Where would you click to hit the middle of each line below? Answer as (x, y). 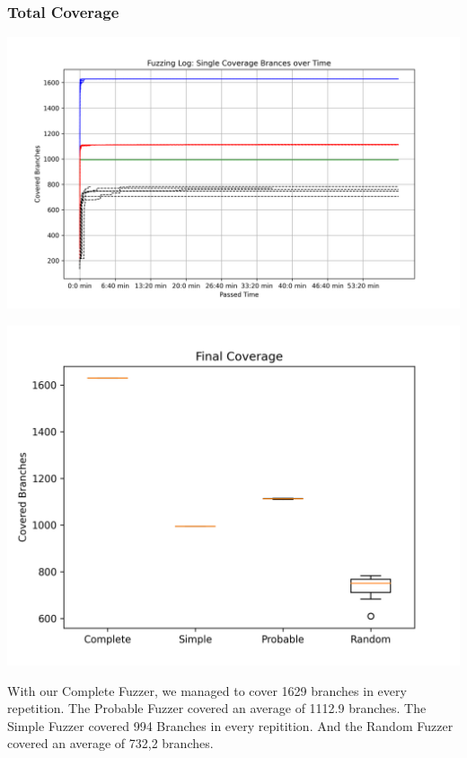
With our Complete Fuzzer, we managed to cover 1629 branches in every (207, 690)
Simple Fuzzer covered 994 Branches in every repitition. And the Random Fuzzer (230, 725)
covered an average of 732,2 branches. (110, 743)
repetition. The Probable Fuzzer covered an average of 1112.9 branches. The (217, 708)
